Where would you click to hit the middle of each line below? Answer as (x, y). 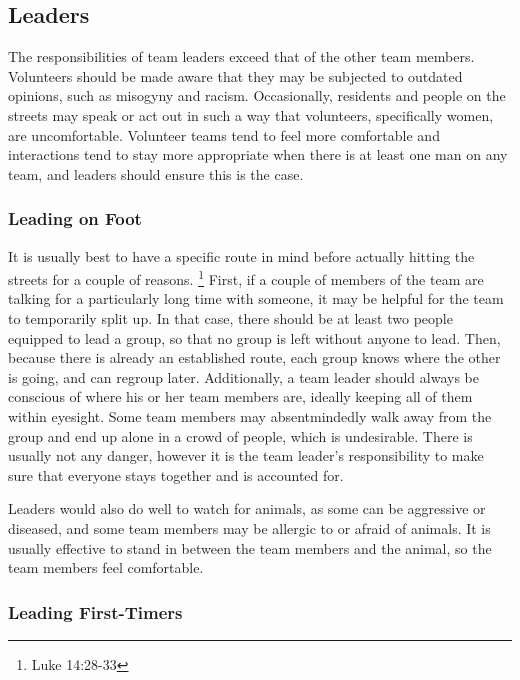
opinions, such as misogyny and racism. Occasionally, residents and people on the (257, 95)
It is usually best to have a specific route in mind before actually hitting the (241, 255)
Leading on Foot (75, 218)
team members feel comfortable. (106, 567)
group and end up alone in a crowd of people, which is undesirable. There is (240, 435)
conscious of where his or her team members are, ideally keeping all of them (240, 396)
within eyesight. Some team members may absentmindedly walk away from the (250, 415)
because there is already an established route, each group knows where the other (254, 357)
